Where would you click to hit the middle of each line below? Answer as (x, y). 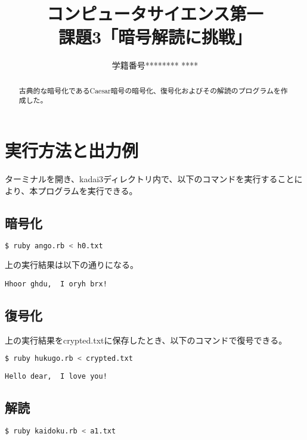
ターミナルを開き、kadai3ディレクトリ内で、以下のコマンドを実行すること (150, 178)
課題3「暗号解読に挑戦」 (155, 37)
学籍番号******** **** (155, 65)
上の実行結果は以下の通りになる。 (72, 265)
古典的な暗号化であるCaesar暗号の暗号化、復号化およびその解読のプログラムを (150, 90)
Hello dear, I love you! (56, 377)
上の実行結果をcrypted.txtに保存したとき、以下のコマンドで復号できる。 (146, 340)
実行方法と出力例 (72, 150)
